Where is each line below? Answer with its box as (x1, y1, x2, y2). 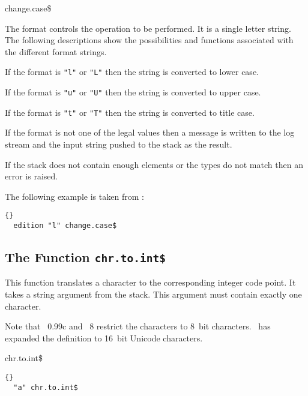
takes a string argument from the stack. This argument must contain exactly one (5, 288, 302, 300)
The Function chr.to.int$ (5, 248, 166, 266)
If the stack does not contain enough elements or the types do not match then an (5, 158, 303, 170)
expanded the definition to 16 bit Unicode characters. (5, 331, 203, 344)
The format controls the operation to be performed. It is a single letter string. (5, 22, 291, 34)
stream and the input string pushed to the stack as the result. (5, 137, 232, 150)
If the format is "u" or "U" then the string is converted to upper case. (5, 86, 261, 98)
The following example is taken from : (5, 190, 144, 202)
